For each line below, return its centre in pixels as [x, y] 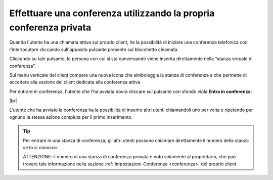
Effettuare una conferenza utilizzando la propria [112, 13]
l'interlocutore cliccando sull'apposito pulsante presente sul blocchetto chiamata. [94, 49]
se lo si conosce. [40, 148]
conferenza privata [50, 27]
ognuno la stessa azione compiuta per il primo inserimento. [71, 117]
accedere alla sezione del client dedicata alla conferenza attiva [75, 82]
